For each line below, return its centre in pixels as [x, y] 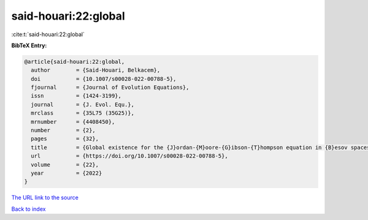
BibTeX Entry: [29, 45]
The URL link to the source [45, 198]
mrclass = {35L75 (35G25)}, [83, 113]
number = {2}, [63, 131]
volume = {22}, [65, 165]
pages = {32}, [65, 139]
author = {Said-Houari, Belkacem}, [96, 70]
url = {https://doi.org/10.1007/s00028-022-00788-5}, [129, 156]
